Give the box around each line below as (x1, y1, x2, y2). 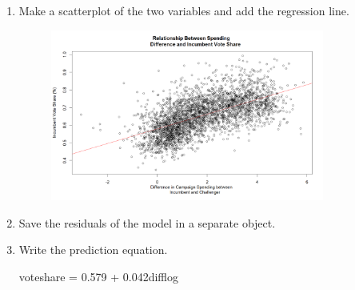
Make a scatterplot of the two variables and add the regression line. (18, 2, 349, 18)
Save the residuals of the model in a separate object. (18, 214, 276, 231)
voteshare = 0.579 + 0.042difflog (18, 268, 179, 284)
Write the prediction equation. (18, 241, 168, 258)
